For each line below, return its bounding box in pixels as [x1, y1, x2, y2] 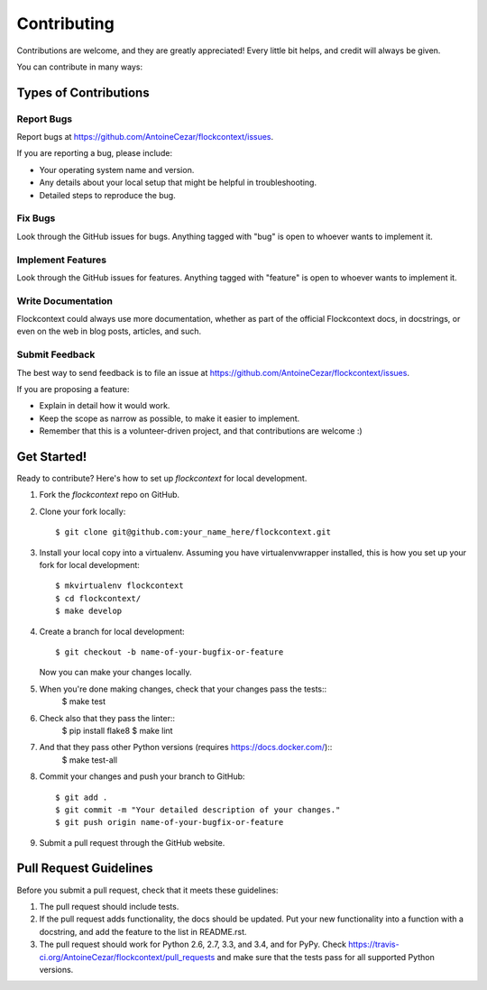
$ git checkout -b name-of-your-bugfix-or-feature [55, 646, 284, 657]
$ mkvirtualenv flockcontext [55, 581, 184, 591]
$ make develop [55, 606, 123, 617]
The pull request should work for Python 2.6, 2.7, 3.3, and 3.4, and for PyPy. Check [39, 939, 347, 950]
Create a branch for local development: [39, 626, 185, 637]
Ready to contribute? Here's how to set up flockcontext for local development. [16, 473, 308, 484]
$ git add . [55, 792, 108, 802]
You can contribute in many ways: [16, 61, 143, 72]
